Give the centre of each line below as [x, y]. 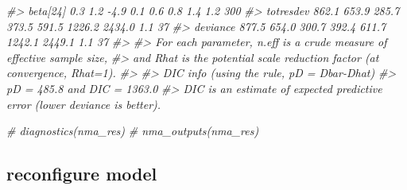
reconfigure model [82, 174]
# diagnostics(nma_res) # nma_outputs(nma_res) [133, 131]
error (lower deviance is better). [84, 104]
